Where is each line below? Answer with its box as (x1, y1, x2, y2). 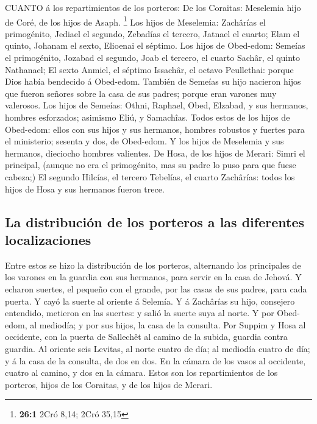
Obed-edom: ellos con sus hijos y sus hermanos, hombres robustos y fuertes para (5, 122, 305, 135)
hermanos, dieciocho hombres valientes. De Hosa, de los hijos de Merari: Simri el (5, 146, 305, 159)
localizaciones (5, 230, 91, 249)
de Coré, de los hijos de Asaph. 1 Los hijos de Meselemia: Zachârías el (5, 13, 266, 28)
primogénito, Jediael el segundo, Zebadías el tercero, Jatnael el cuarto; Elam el (5, 27, 300, 40)
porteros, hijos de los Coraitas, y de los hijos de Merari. (5, 378, 213, 390)
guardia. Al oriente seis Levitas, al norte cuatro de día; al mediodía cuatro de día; (5, 342, 310, 355)
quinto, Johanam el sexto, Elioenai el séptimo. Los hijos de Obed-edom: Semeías (5, 39, 305, 52)
